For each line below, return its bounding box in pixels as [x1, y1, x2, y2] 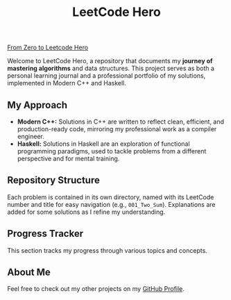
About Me [7, 267, 51, 278]
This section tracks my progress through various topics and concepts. [7, 246, 208, 254]
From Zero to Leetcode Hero [7, 43, 89, 52]
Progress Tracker [7, 228, 84, 240]
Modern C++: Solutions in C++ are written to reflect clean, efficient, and [17, 117, 224, 126]
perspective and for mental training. [17, 154, 120, 162]
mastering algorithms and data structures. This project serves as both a [7, 64, 215, 73]
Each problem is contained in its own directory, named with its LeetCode [7, 192, 214, 201]
